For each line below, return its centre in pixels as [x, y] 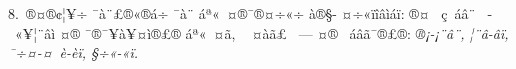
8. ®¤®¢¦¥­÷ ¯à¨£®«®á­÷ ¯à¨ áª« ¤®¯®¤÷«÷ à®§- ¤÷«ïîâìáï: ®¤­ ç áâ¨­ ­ [250, 13]
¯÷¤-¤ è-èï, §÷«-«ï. [73, 52]
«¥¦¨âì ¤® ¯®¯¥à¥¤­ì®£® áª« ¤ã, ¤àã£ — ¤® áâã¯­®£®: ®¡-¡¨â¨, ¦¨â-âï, [261, 32]
